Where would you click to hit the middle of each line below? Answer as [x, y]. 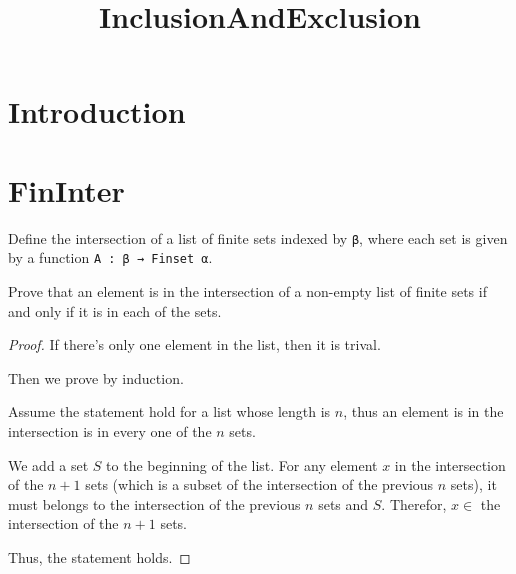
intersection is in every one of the [110, 430]
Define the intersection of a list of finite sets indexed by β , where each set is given [258, 237]
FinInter [66, 189]
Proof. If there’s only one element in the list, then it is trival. [194, 344]
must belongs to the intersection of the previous [154, 503]
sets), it [473, 484]
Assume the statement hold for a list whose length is [169, 411]
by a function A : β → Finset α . [110, 257]
